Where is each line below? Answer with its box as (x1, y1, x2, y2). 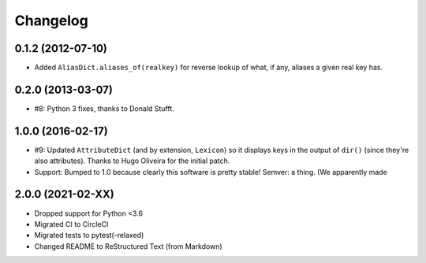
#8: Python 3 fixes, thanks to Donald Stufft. (34, 103, 175, 113)
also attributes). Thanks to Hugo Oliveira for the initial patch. (34, 156, 230, 165)
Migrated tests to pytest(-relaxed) (34, 231, 144, 240)
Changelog (14, 12, 88, 29)
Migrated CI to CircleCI (34, 219, 109, 228)
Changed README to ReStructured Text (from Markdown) (34, 241, 222, 251)
